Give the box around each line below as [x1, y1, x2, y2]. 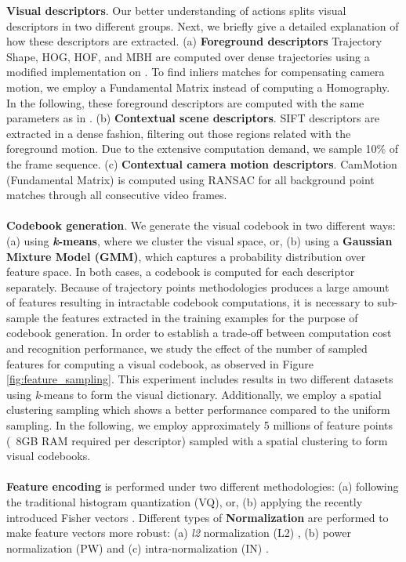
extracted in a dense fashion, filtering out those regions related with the [6, 125, 351, 141]
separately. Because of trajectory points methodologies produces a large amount [6, 278, 390, 295]
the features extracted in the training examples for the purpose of [42, 309, 358, 325]
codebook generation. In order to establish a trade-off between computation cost [6, 325, 392, 341]
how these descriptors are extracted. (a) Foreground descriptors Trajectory [6, 33, 382, 49]
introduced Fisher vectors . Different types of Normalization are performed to [6, 509, 389, 525]
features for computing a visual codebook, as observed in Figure [6, 355, 314, 372]
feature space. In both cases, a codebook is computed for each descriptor [6, 263, 355, 280]
